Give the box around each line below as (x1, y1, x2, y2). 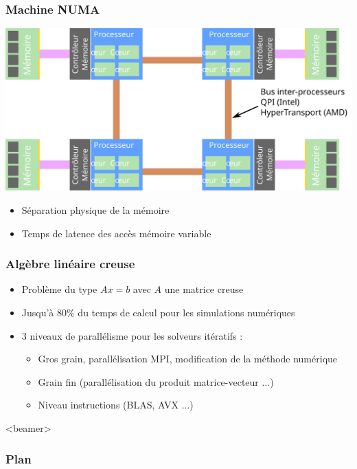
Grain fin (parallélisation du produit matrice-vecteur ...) (38, 374, 274, 389)
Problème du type (21, 282, 97, 296)
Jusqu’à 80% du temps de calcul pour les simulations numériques (21, 305, 295, 320)
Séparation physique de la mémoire (21, 203, 170, 217)
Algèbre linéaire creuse (5, 255, 135, 272)
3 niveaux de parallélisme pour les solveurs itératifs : (21, 328, 243, 342)
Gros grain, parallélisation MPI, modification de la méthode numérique (38, 351, 338, 366)
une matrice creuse (164, 282, 244, 296)
